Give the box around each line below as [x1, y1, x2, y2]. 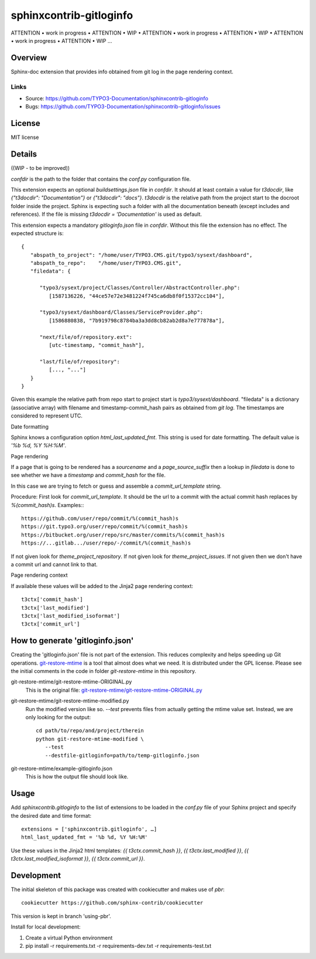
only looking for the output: [25, 713, 91, 720]
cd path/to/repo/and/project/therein [36, 727, 145, 734]
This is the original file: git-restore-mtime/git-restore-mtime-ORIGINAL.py [25, 686, 202, 693]
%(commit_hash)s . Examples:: [11, 501, 84, 508]
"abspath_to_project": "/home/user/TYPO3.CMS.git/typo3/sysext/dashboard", [30, 251, 253, 258]
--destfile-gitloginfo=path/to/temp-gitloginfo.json [44, 752, 200, 759]
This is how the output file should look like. [25, 773, 129, 780]
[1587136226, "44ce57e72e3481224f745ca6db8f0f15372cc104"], [49, 293, 225, 299]
